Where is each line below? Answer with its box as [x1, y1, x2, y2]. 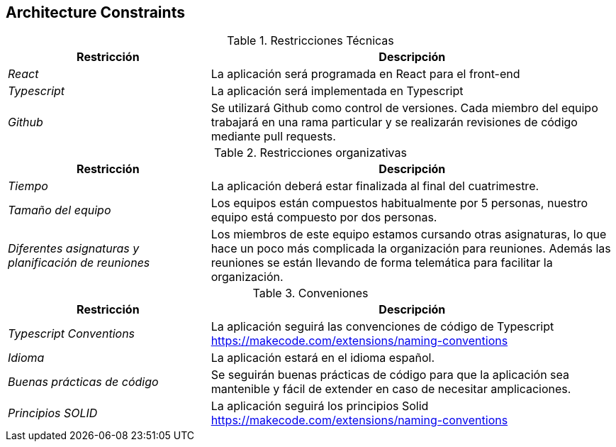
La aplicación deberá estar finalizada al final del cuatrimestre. [211, 179, 539, 194]
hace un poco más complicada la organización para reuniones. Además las [211, 241, 611, 256]
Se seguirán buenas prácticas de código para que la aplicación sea [211, 368, 569, 382]
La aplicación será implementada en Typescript [211, 84, 464, 99]
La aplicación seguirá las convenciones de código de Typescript [211, 319, 554, 334]
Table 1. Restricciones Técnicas [227, 33, 394, 48]
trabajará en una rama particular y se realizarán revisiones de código [211, 115, 578, 130]
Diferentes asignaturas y [8, 241, 140, 256]
